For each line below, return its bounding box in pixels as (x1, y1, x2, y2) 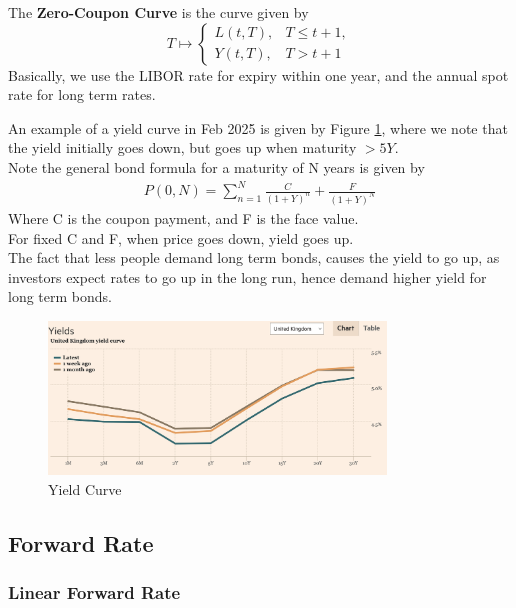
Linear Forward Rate (8, 579, 181, 604)
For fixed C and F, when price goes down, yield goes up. (8, 227, 354, 248)
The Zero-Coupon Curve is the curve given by (8, 2, 309, 22)
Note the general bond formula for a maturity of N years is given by (8, 156, 425, 177)
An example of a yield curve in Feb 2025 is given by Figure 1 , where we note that (8, 117, 508, 138)
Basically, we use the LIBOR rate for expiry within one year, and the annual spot (8, 64, 509, 85)
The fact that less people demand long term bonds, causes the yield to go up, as (8, 247, 500, 268)
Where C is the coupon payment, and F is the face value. (8, 207, 359, 228)
